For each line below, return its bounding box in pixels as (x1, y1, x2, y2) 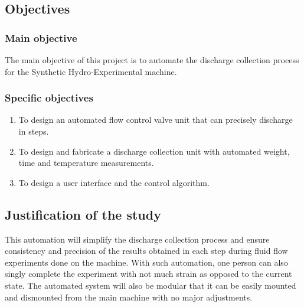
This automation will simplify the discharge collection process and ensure (5, 233, 270, 245)
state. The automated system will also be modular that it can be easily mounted (5, 279, 296, 291)
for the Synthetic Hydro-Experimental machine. (5, 65, 177, 77)
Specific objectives (5, 90, 93, 105)
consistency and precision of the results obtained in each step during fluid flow (5, 244, 288, 257)
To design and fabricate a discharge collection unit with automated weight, (18, 145, 290, 157)
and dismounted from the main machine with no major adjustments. (5, 290, 253, 303)
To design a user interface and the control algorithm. (18, 176, 210, 188)
